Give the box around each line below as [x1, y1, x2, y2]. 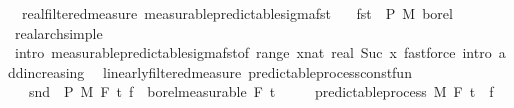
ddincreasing [8, 61, 85, 82]
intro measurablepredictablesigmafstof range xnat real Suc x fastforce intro [14, 42, 492, 63]
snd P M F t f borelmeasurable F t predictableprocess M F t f [28, 81, 494, 102]
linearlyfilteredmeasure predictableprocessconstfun [103, 61, 412, 82]
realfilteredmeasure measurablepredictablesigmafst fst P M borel [21, 3, 453, 23]
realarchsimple [14, 22, 103, 43]
